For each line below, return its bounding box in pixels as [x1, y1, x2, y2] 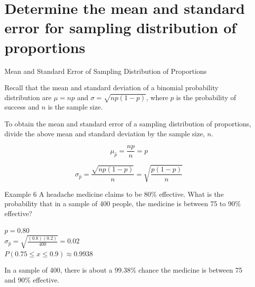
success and [4, 102, 40, 112]
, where [146, 92, 169, 102]
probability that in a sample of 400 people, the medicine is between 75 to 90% [4, 198, 241, 209]
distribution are [4, 92, 52, 102]
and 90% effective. [4, 274, 59, 285]
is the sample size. [47, 102, 103, 112]
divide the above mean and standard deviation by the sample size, [4, 128, 205, 138]
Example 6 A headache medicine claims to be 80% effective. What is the [4, 188, 224, 199]
